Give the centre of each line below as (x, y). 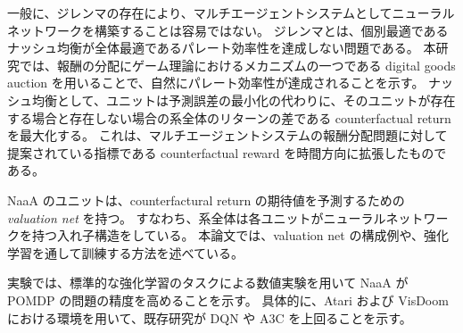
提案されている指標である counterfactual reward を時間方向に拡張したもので (227, 152)
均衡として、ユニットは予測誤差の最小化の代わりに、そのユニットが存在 (244, 100)
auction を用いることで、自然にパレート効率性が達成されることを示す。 (216, 83)
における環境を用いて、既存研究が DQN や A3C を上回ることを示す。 (210, 317)
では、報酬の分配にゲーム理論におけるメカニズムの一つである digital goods (237, 65)
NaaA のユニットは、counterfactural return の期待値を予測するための (206, 200)
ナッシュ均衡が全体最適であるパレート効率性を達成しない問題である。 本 (222, 48)
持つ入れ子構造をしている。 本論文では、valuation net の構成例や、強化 (240, 235)
